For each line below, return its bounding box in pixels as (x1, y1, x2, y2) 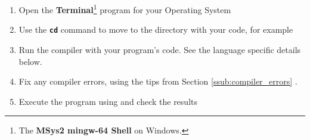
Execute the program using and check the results (18, 95, 197, 107)
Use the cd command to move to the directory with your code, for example (18, 23, 293, 36)
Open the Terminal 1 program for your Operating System (18, 2, 231, 15)
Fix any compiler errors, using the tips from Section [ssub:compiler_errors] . (18, 75, 297, 88)
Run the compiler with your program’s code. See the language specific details (18, 43, 301, 55)
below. (18, 55, 42, 67)
